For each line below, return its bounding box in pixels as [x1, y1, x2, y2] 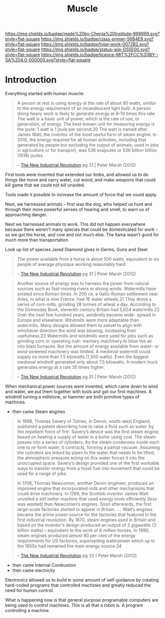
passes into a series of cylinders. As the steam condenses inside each [17, 439, 160, 445]
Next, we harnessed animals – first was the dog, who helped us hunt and [5, 201, 152, 207]
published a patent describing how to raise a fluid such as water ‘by [17, 424, 154, 430]
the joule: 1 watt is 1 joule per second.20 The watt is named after [17, 126, 147, 132]
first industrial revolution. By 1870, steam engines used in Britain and [17, 517, 156, 523]
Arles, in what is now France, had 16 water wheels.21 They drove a [17, 296, 152, 302]
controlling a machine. [5, 608, 50, 614]
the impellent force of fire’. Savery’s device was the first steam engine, [17, 429, 160, 435]
